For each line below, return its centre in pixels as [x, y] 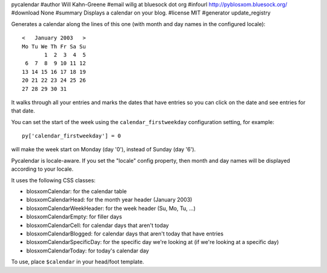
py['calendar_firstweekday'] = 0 [71, 136]
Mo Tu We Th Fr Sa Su [54, 46]
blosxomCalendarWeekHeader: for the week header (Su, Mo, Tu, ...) [111, 208]
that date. [23, 111]
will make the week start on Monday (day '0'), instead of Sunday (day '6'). [104, 150]
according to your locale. [42, 169]
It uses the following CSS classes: [54, 180]
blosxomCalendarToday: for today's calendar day [88, 251]
